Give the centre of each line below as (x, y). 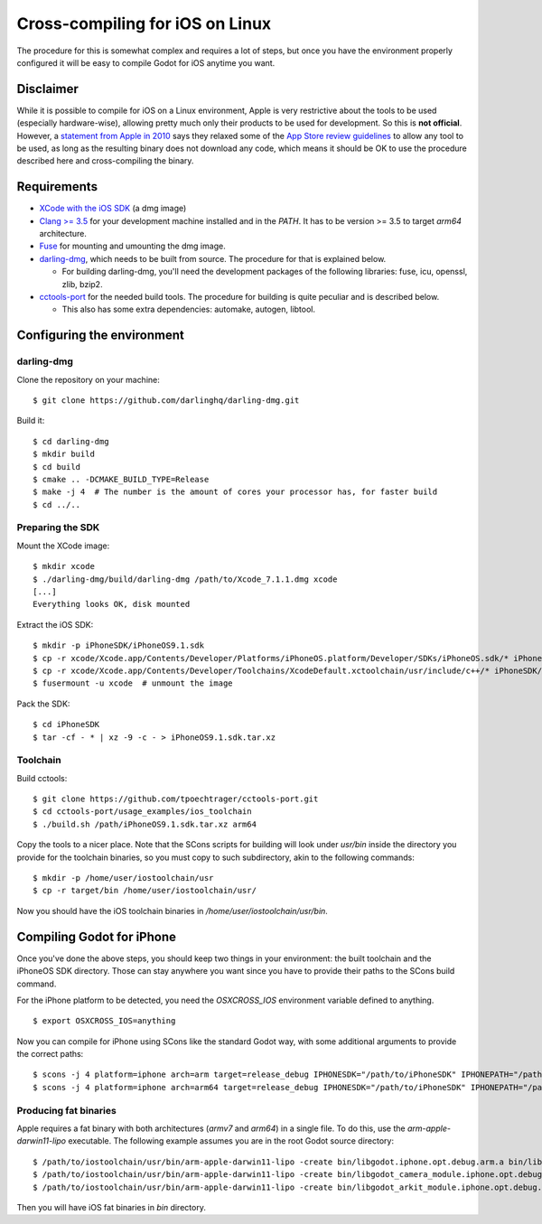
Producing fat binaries (66, 1110)
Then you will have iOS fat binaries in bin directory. (112, 1207)
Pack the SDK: (43, 704)
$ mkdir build (64, 454)
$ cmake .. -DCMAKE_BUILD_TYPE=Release (121, 479)
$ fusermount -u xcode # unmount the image (133, 683)
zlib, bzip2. (82, 284)
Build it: (31, 421)
